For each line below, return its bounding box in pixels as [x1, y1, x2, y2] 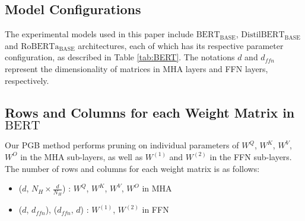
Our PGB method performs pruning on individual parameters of [5, 139, 239, 151]
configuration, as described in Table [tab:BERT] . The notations [5, 51, 235, 63]
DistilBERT [241, 31, 285, 40]
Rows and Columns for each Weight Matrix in [5, 103, 295, 121]
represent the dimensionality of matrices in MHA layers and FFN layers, [5, 62, 268, 74]
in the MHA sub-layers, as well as [20, 150, 143, 162]
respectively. [5, 74, 49, 86]
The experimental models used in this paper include [5, 28, 194, 40]
